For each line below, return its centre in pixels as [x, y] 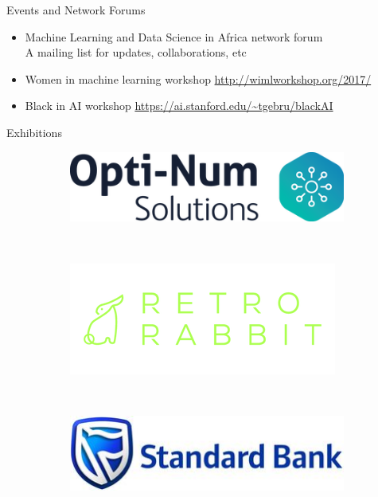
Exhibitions [34, 132]
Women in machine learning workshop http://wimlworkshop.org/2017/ [198, 78]
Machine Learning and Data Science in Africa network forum [174, 36]
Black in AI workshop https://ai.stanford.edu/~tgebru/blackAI [179, 106]
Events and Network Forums [76, 10]
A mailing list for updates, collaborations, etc [136, 52]
